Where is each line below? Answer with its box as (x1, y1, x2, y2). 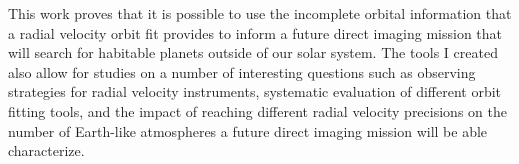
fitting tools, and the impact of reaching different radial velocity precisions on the (8, 100, 507, 121)
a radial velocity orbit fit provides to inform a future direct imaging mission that (8, 22, 503, 43)
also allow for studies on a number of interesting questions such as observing (8, 61, 476, 82)
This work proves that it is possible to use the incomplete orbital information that (8, 3, 512, 23)
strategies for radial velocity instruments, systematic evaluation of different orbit (8, 81, 502, 102)
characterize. (8, 140, 85, 161)
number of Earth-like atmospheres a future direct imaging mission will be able (8, 120, 488, 141)
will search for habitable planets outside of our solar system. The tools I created (8, 42, 498, 63)
